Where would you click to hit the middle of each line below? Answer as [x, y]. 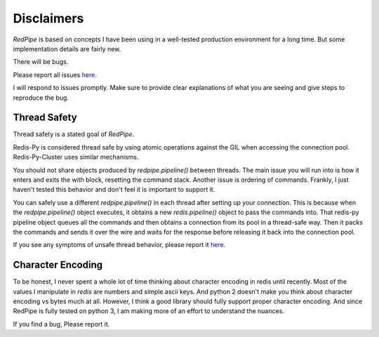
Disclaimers [48, 18]
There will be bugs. [41, 62]
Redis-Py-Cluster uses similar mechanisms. [76, 157]
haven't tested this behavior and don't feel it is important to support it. [114, 190]
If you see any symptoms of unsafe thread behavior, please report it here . [119, 245]
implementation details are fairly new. [67, 48]
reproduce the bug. [41, 98]
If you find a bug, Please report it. [61, 324]
